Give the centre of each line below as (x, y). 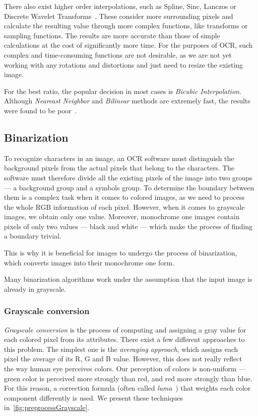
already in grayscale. (35, 289)
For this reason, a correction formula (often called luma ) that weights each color (128, 388)
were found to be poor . (40, 110)
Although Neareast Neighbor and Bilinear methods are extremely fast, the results (127, 101)
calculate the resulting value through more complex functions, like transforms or (126, 26)
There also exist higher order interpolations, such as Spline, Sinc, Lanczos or (120, 6)
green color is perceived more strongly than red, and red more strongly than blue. (128, 378)
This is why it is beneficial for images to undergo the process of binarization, (121, 253)
